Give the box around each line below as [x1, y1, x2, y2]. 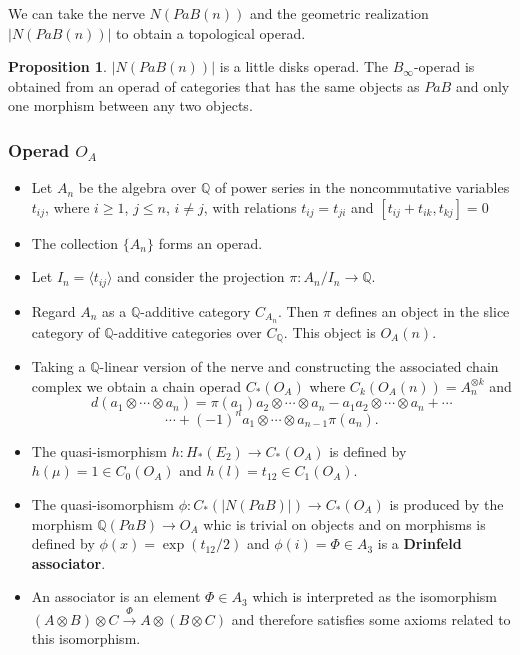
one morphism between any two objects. [8, 95, 253, 116]
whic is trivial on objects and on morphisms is [203, 513, 486, 534]
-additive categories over [113, 321, 262, 342]
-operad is [413, 56, 475, 77]
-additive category [140, 300, 251, 321]
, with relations [203, 196, 297, 217]
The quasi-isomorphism [31, 494, 175, 515]
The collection [31, 232, 119, 253]
